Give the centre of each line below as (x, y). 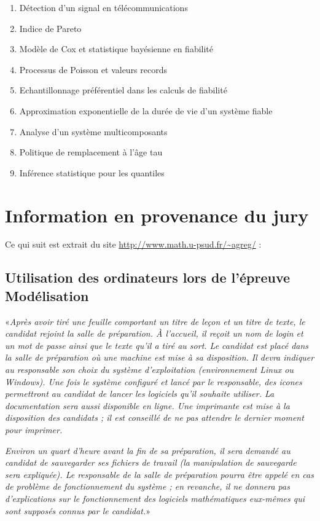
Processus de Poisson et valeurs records (93, 69)
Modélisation (47, 295)
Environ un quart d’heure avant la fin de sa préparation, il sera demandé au (148, 450)
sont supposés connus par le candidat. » (78, 510)
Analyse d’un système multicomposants (93, 131)
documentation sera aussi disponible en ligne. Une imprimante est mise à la (147, 405)
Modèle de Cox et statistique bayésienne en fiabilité (116, 49)
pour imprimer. (34, 429)
